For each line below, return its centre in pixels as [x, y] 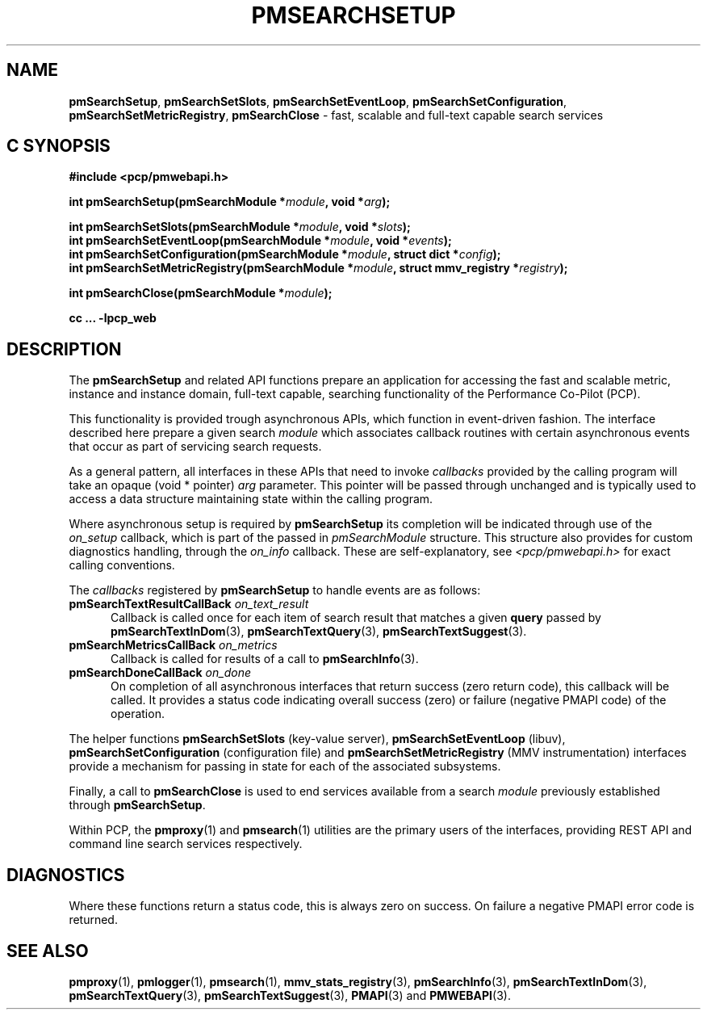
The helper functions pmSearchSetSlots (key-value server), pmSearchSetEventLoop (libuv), [317, 739]
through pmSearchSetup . [137, 805]
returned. [93, 920]
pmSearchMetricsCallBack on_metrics [173, 645]
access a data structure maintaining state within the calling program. [251, 499]
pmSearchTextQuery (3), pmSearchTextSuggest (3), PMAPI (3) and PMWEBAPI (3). [290, 995]
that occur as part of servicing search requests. [195, 447]
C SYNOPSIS [59, 146]
